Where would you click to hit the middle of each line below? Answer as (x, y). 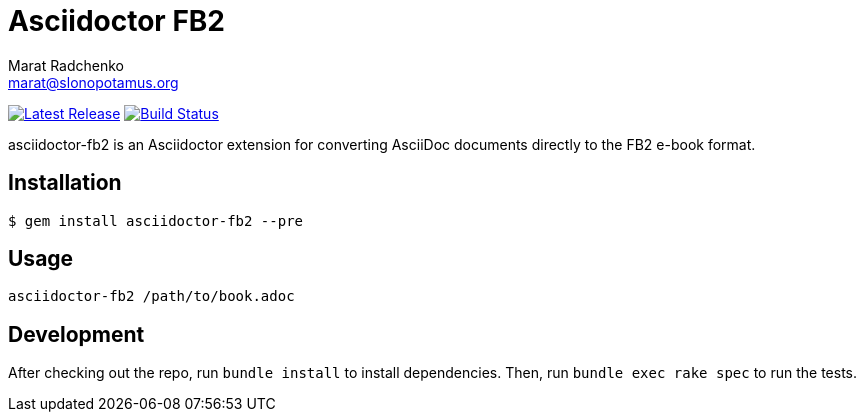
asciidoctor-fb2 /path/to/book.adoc (151, 296)
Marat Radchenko (66, 65)
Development (76, 334)
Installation (65, 183)
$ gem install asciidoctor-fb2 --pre (156, 220)
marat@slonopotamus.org (93, 82)
